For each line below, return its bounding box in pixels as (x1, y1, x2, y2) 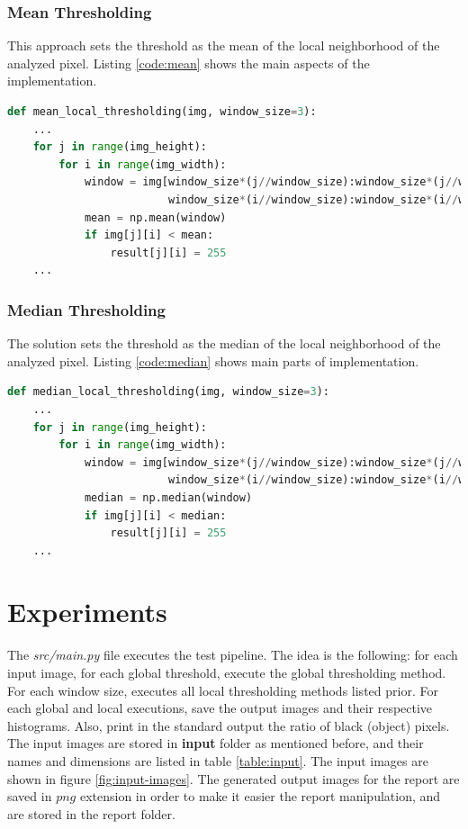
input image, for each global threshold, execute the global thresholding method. (7, 663, 446, 681)
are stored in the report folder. (7, 804, 175, 823)
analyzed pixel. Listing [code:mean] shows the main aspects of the (7, 53, 370, 72)
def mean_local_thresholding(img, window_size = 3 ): (7, 105, 317, 118)
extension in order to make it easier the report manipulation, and (79, 787, 441, 806)
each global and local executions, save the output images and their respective (7, 698, 433, 717)
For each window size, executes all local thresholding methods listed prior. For (7, 680, 438, 699)
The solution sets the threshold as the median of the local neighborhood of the (7, 334, 441, 353)
